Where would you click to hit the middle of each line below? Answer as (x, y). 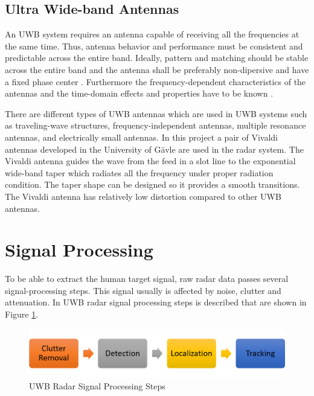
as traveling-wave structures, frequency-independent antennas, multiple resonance (155, 125)
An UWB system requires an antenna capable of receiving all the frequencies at (152, 34)
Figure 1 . (22, 314)
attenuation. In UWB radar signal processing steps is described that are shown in (156, 302)
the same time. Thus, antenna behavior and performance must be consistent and (154, 46)
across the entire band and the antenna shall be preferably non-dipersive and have (157, 69)
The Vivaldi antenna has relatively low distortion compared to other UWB (143, 196)
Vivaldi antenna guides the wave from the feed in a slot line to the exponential (150, 161)
